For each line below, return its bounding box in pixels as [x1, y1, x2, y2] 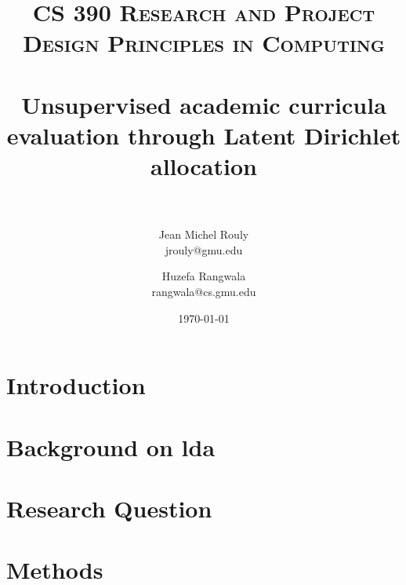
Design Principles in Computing [23, 27, 385, 59]
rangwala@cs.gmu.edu [151, 283, 256, 300]
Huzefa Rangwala [161, 268, 246, 284]
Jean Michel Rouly [158, 226, 249, 243]
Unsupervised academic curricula [21, 88, 386, 120]
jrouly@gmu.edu [165, 241, 243, 258]
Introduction [6, 369, 146, 401]
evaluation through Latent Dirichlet [6, 119, 401, 151]
